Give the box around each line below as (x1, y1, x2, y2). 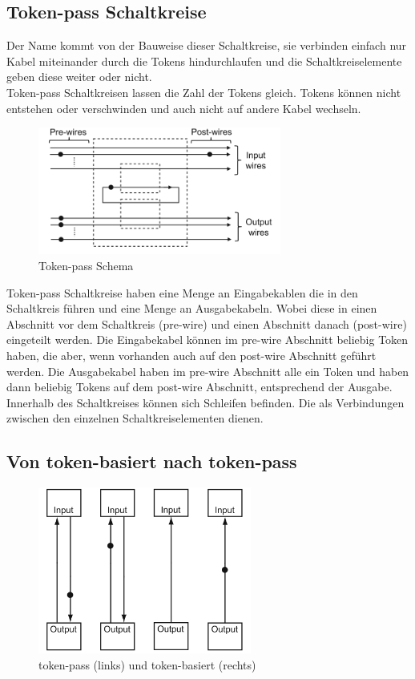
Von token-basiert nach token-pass (6, 449, 297, 474)
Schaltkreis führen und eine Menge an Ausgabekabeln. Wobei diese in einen (6, 300, 377, 317)
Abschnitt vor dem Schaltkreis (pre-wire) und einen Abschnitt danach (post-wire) (6, 315, 407, 332)
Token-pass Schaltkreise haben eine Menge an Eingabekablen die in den (6, 284, 358, 301)
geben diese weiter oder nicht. (6, 68, 152, 85)
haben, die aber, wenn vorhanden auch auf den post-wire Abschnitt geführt (6, 346, 377, 363)
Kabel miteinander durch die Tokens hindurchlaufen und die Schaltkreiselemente (6, 52, 402, 69)
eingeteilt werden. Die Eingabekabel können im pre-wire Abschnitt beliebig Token (6, 331, 409, 348)
